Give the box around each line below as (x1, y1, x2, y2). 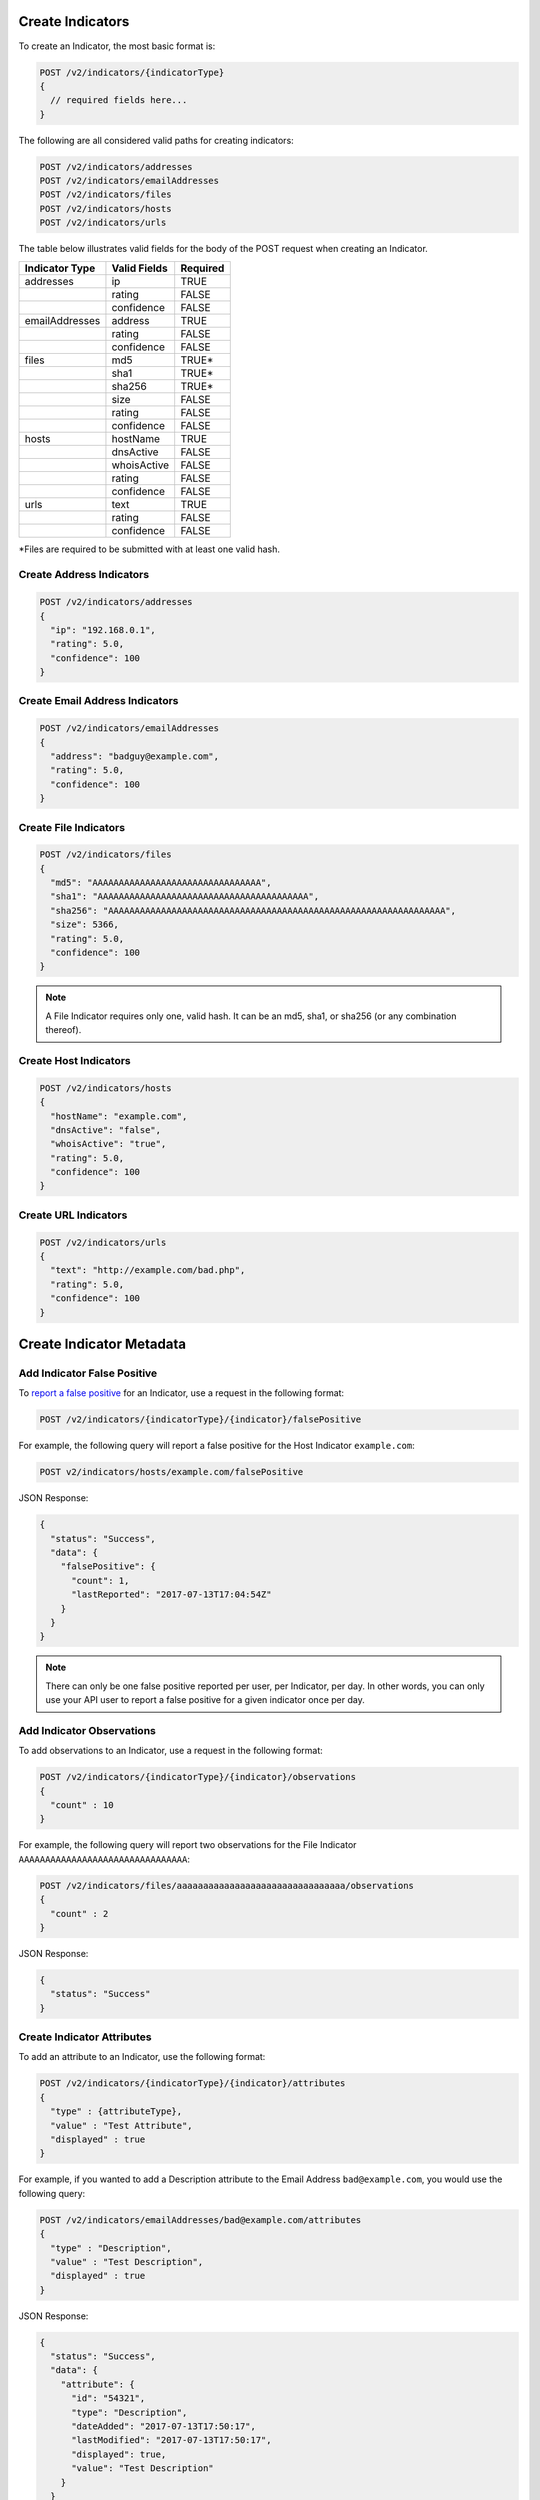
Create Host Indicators (18, 1053, 131, 1067)
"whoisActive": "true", (50, 1138, 167, 1150)
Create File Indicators (18, 820, 125, 834)
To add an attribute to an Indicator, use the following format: (18, 2051, 266, 2063)
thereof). (45, 1024, 82, 1036)
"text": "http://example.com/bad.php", (50, 1265, 246, 1276)
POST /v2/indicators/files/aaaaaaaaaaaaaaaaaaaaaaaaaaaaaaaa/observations (39, 1880, 415, 1891)
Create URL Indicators (18, 1208, 128, 1222)
